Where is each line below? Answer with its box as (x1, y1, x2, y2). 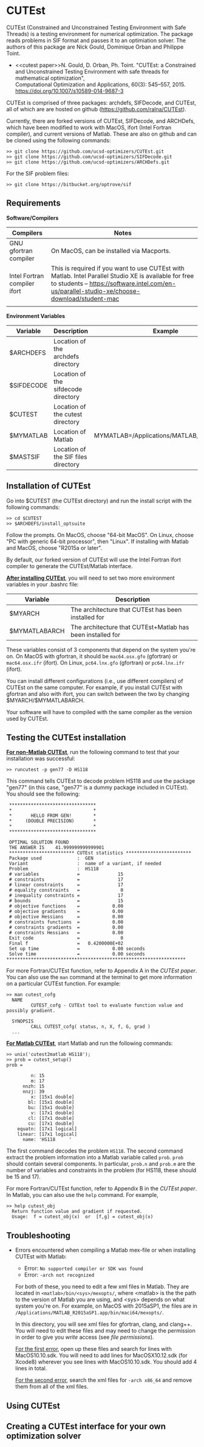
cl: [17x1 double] (28, 1116, 75, 1122)
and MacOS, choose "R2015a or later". (6, 544, 103, 551)
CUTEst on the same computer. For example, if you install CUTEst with (6, 684, 183, 691)
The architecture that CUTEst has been (70, 605, 182, 614)
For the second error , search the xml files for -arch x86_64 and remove (15, 1376, 192, 1384)
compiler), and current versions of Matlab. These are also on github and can (6, 130, 197, 137)
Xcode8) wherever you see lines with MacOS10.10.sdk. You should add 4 (15, 1358, 197, 1365)
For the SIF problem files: (6, 170, 70, 177)
